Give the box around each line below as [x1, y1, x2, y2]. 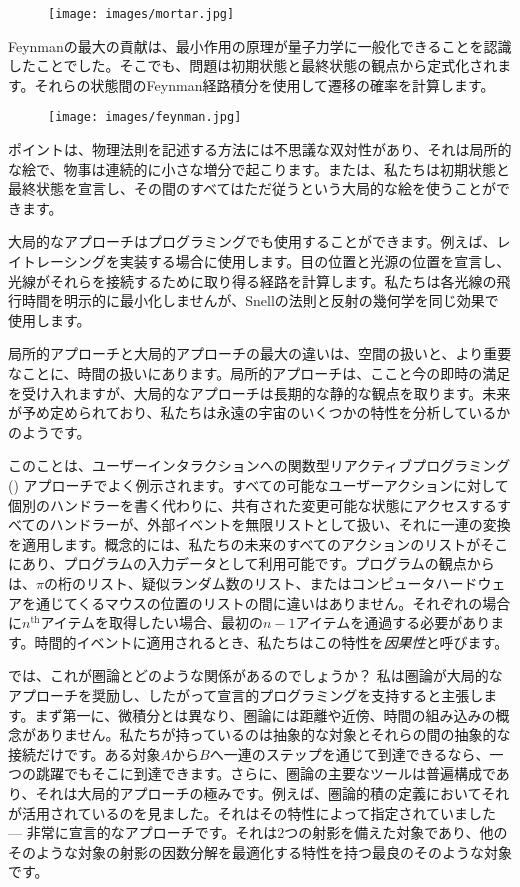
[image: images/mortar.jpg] [48, 7, 235, 21]
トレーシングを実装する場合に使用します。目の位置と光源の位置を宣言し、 [21, 251, 511, 272]
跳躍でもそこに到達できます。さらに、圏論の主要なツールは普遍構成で [35, 763, 496, 784]
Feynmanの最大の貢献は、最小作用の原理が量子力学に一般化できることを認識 [8, 35, 512, 56]
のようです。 [8, 421, 91, 442]
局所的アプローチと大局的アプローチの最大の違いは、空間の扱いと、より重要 [8, 343, 512, 364]
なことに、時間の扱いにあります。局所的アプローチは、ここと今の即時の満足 [8, 363, 511, 384]
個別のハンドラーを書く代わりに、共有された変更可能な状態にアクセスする [8, 494, 497, 515]
